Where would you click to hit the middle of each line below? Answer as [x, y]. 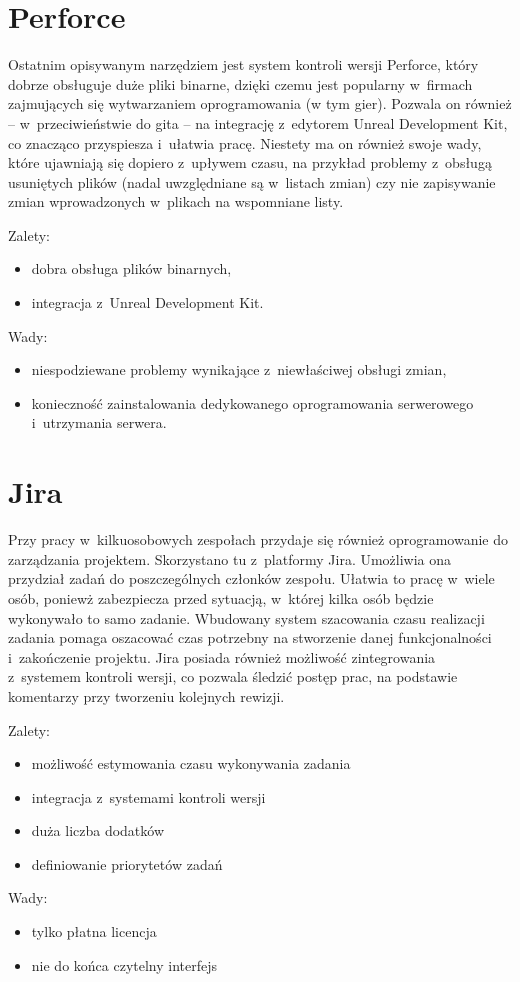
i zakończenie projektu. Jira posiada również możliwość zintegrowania [222, 656]
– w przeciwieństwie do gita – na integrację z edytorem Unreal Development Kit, [258, 122]
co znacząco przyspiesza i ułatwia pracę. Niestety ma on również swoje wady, [245, 142]
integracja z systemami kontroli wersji [148, 796]
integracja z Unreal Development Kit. [147, 302]
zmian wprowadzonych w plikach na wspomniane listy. [176, 201]
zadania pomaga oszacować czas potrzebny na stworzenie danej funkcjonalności [250, 637]
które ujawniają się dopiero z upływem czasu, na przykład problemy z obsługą [250, 162]
